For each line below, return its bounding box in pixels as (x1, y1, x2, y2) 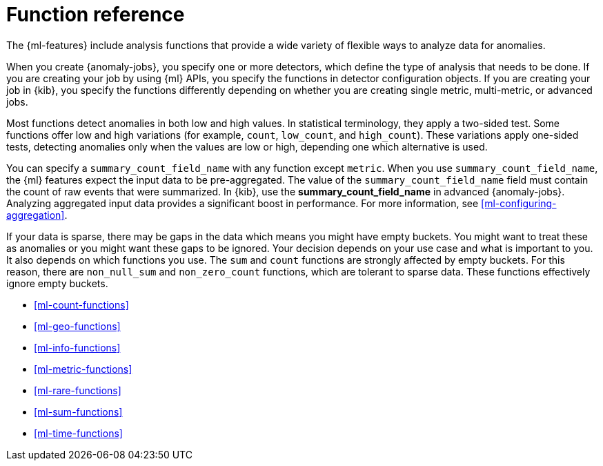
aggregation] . (6, 208, 68, 221)
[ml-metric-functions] (34, 362, 132, 375)
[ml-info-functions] (34, 341, 121, 353)
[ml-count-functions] (34, 298, 129, 311)
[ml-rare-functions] (34, 384, 121, 396)
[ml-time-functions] (34, 427, 123, 439)
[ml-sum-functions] (34, 405, 123, 418)
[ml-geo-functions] (34, 320, 121, 332)
